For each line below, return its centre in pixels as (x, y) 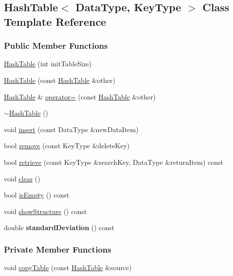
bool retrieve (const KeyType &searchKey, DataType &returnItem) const (114, 162)
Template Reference (55, 21)
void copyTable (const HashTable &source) (68, 267)
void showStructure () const (45, 211)
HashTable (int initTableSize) (48, 64)
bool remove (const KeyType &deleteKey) (67, 146)
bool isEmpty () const (37, 195)
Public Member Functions (56, 46)
